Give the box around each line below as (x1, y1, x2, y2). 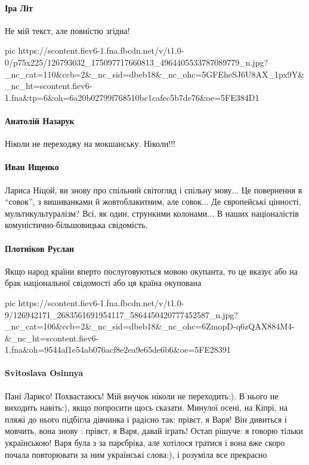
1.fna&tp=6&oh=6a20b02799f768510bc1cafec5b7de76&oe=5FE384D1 (5, 91, 259, 103)
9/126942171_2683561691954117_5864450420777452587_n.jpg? (5, 308, 238, 321)
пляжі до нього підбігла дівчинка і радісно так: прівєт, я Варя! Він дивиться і (5, 412, 287, 425)
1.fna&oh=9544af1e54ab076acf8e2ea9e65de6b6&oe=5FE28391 (5, 343, 231, 356)
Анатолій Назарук (5, 114, 75, 127)
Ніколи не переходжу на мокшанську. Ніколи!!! (5, 137, 176, 150)
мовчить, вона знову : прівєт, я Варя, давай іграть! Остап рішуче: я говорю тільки (5, 424, 303, 437)
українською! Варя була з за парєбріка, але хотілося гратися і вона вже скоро (5, 436, 285, 449)
